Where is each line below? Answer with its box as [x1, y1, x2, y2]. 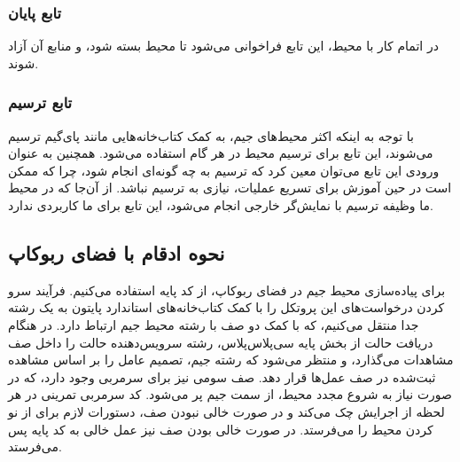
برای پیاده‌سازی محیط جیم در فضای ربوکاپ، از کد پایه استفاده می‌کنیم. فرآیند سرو [8, 280, 446, 299]
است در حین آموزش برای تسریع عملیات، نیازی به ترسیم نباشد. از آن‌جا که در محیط [8, 178, 452, 197]
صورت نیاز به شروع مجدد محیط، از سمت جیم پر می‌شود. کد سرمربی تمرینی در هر [8, 385, 452, 403]
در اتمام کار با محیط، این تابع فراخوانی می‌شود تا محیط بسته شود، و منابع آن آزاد [8, 36, 439, 55]
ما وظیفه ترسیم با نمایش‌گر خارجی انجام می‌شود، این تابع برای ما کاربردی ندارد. [8, 196, 433, 214]
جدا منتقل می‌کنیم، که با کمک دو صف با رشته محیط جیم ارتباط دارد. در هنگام [8, 315, 419, 333]
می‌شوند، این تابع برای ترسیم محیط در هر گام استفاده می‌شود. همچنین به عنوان [8, 144, 433, 162]
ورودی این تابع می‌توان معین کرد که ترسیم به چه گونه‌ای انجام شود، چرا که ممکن [8, 161, 440, 179]
